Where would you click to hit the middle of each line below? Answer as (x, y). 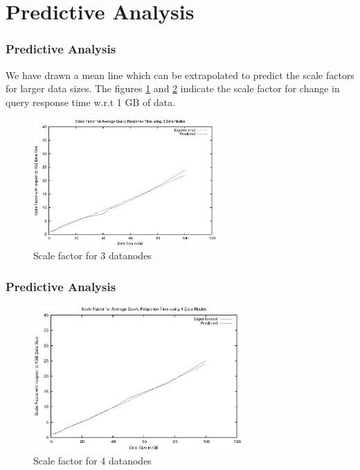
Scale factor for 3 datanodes (92, 255)
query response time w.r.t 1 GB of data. (91, 102)
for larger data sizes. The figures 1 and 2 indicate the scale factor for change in (173, 88)
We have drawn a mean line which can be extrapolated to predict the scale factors (180, 75)
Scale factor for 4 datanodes (92, 460)
